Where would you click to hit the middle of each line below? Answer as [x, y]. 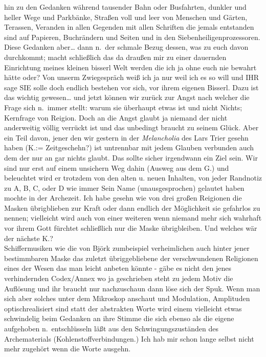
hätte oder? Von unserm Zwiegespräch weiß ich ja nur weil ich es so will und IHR [131, 77]
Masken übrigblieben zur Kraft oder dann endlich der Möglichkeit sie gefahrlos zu [132, 207]
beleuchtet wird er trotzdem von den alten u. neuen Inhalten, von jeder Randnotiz [133, 178]
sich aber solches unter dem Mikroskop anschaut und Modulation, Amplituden [127, 298]
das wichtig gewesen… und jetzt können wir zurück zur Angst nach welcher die [127, 97]
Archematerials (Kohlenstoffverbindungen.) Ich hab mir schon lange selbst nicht [129, 338]
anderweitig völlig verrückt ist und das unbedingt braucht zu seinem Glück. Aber [131, 127]
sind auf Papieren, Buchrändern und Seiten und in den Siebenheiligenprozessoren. [132, 37]
